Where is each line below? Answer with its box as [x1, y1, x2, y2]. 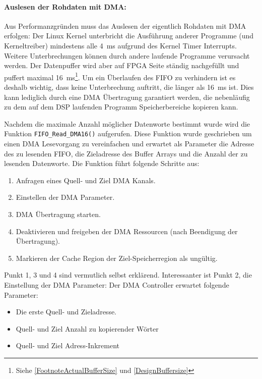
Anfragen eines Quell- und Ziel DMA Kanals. [16, 175, 156, 185]
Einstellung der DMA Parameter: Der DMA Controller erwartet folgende [4, 279, 229, 290]
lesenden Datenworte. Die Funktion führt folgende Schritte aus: [4, 158, 200, 169]
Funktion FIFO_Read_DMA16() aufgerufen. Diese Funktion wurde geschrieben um [4, 128, 252, 139]
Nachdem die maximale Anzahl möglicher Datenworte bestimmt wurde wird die [4, 118, 250, 129]
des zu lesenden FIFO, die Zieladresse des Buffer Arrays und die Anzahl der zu [4, 148, 248, 158]
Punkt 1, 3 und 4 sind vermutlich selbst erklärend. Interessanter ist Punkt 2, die [4, 269, 252, 280]
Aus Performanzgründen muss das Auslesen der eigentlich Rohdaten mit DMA [4, 20, 246, 31]
